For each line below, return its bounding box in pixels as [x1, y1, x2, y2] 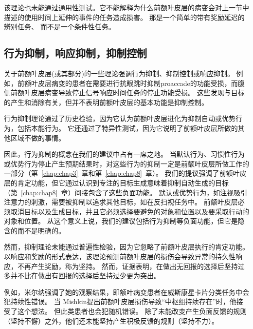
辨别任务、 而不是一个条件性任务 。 [4, 21, 115, 32]
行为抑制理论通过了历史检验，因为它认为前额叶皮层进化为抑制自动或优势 [4, 113, 235, 123]
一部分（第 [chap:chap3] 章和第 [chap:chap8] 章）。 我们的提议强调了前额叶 [4, 168, 240, 178]
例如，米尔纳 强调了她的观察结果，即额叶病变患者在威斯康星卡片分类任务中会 [4, 287, 249, 297]
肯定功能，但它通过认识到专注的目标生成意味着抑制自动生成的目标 [17, 177, 229, 187]
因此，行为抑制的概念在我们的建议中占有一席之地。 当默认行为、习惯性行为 [4, 149, 245, 159]
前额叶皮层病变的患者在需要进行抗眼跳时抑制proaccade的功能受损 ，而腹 [17, 78, 245, 88]
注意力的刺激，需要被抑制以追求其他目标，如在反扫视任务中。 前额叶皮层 [4, 197, 238, 207]
